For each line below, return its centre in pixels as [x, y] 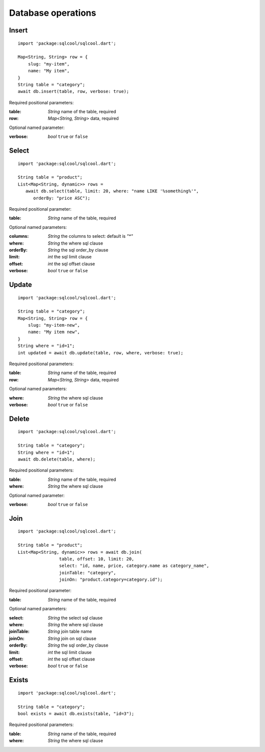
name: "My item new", [54, 332]
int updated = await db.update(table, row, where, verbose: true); [101, 353]
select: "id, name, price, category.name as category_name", [134, 566]
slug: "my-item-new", [54, 325]
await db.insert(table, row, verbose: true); [74, 92]
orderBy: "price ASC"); [62, 198]
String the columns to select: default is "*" [91, 236]
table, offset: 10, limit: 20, [97, 559]
